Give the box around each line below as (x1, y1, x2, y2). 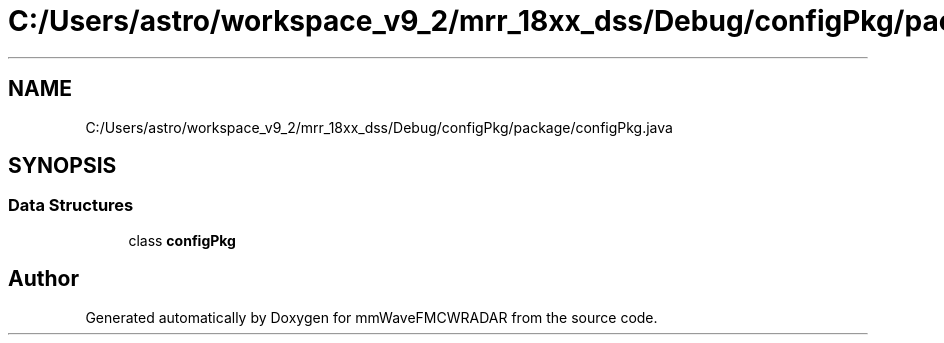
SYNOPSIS (8, 153, 117, 179)
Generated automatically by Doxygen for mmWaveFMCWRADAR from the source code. (85, 308, 658, 326)
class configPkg (128, 231, 236, 249)
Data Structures (8, 195, 134, 216)
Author (8, 266, 79, 292)
